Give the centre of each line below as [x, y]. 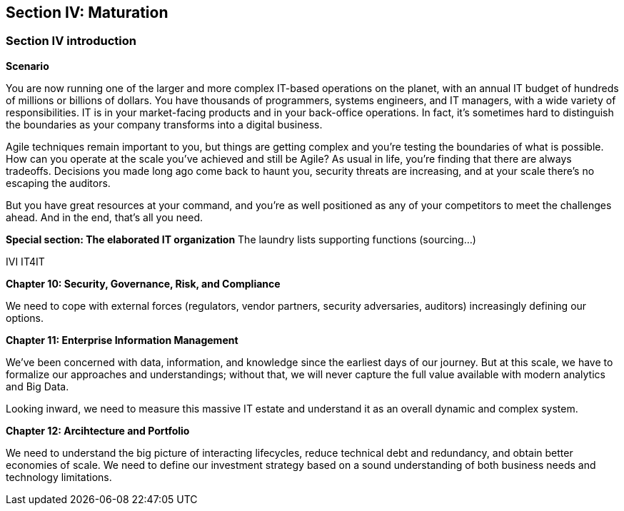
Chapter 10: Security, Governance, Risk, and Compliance [143, 283]
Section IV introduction [71, 41]
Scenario [27, 66]
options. [25, 318]
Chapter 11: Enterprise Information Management [122, 340]
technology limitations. [59, 477]
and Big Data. [37, 386]
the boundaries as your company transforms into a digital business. [164, 124]
